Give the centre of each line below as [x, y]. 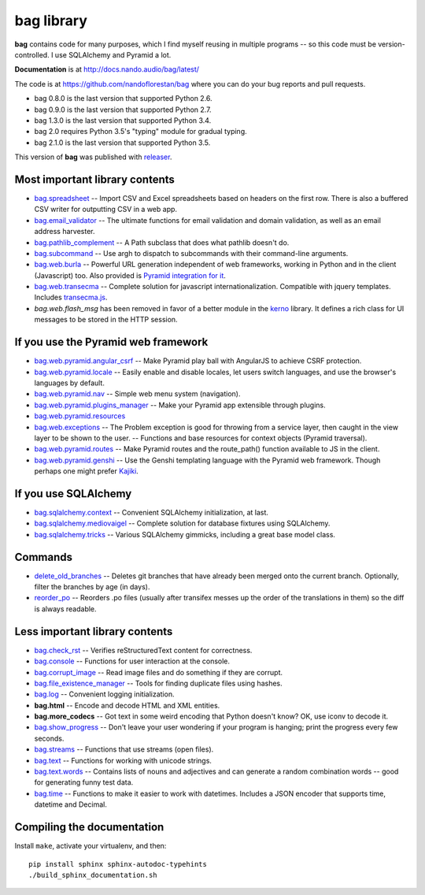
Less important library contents [94, 631]
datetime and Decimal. [71, 804]
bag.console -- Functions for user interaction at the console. [132, 661]
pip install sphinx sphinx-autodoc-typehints [118, 864]
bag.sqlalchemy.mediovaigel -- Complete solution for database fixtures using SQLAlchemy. [182, 523]
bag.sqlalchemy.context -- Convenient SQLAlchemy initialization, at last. [152, 512]
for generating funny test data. [84, 782]
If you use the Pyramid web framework [111, 342]
